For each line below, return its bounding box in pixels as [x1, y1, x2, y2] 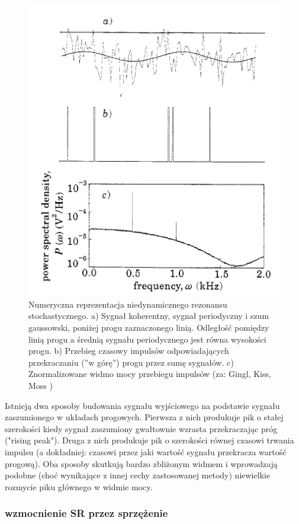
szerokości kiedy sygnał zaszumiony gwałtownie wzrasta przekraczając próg [5, 422, 278, 434]
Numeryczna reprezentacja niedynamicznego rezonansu [28, 298, 227, 310]
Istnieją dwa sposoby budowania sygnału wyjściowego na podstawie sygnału [5, 399, 280, 411]
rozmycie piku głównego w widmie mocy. [5, 480, 153, 493]
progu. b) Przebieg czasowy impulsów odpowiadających [28, 344, 229, 357]
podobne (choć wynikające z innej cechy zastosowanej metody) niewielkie [5, 469, 271, 481]
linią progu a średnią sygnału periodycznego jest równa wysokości [28, 333, 266, 345]
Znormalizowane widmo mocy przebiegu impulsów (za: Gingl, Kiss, [28, 368, 271, 380]
